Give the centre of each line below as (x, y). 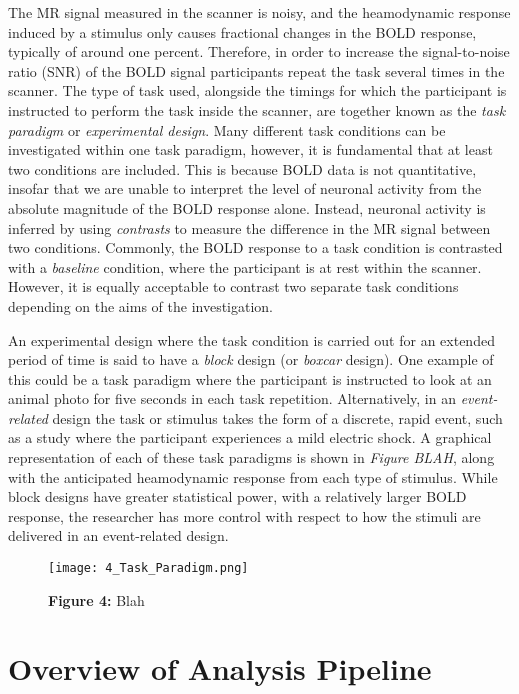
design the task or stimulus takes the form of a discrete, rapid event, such (277, 417)
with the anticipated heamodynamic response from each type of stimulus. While (253, 476)
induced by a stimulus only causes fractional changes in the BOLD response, (242, 31)
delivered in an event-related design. (118, 535)
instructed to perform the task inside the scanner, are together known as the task (257, 109)
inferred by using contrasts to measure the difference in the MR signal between (249, 227)
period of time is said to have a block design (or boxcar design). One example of (251, 359)
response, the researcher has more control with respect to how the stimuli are (244, 515)
